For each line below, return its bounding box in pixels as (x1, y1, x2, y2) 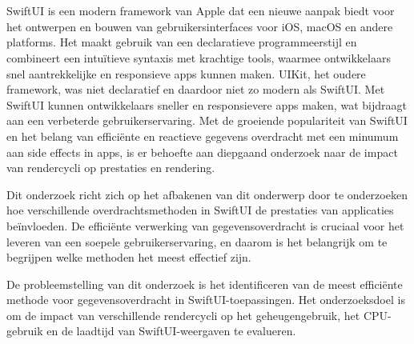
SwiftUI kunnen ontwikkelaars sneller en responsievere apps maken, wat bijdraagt (6, 96, 407, 113)
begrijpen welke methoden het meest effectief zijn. (6, 249, 251, 266)
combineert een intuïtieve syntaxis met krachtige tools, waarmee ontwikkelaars (6, 49, 391, 66)
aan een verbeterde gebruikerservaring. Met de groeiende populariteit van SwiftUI (6, 112, 408, 129)
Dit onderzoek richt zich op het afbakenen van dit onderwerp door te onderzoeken (6, 186, 408, 202)
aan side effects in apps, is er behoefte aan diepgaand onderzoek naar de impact (6, 143, 398, 160)
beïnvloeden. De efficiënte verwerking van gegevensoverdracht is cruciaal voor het (6, 217, 404, 234)
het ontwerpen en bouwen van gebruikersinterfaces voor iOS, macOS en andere (6, 18, 393, 34)
